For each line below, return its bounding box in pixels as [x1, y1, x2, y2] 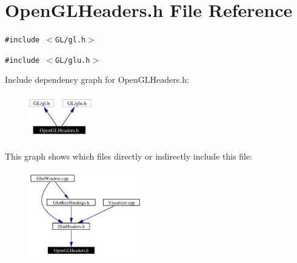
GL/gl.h [55, 36, 86, 45]
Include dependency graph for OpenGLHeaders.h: [5, 73, 189, 86]
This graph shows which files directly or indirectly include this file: [5, 149, 253, 162]
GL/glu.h [55, 56, 90, 65]
